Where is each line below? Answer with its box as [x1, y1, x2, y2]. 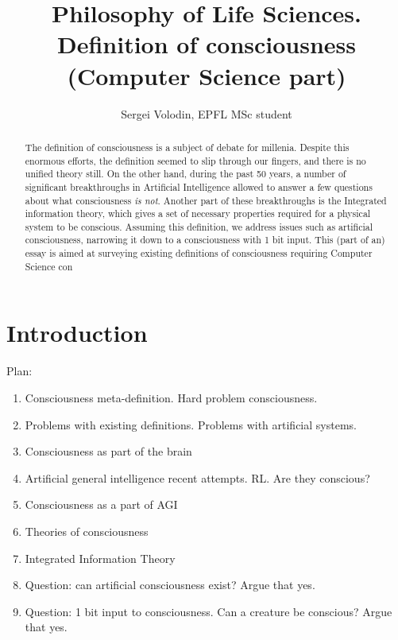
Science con [25, 259, 73, 273]
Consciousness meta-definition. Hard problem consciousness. [25, 389, 318, 405]
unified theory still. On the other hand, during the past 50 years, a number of [25, 167, 346, 180]
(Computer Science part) [67, 59, 346, 91]
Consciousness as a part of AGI [25, 496, 178, 513]
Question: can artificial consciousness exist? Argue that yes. [25, 576, 315, 593]
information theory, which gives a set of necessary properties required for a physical [25, 207, 371, 220]
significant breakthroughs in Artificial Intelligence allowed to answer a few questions [25, 180, 373, 193]
